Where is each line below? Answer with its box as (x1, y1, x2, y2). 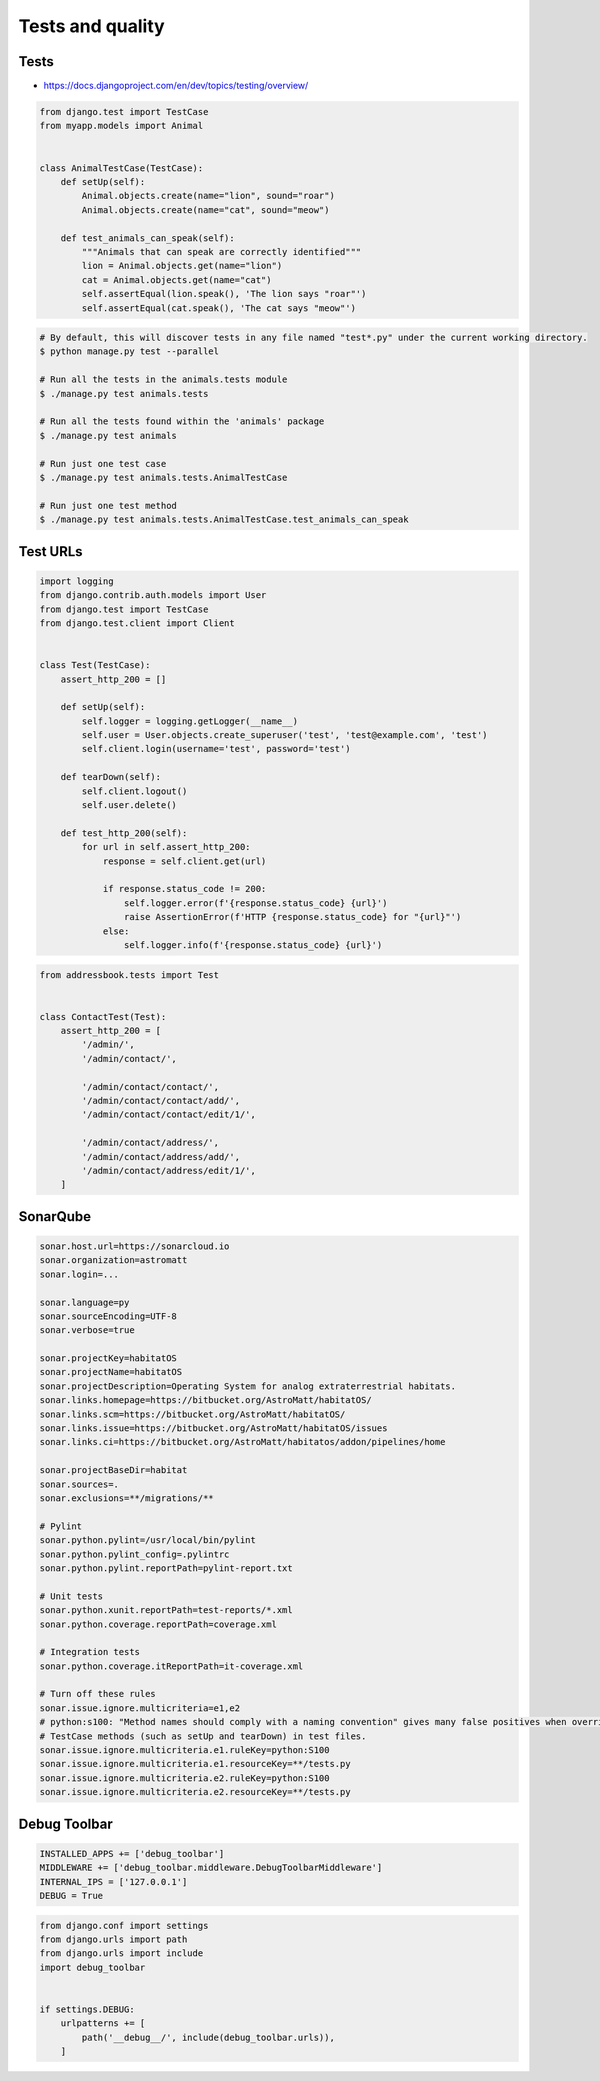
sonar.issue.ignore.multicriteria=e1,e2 (39, 1702, 240, 1714)
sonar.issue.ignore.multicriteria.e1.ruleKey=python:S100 (39, 1745, 330, 1756)
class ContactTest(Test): (39, 1011, 167, 1022)
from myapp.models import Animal (39, 120, 204, 132)
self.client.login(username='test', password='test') (81, 743, 351, 755)
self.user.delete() (81, 800, 177, 811)
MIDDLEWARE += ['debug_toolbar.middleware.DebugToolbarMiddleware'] (39, 1862, 383, 1874)
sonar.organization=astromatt (39, 1255, 188, 1266)
